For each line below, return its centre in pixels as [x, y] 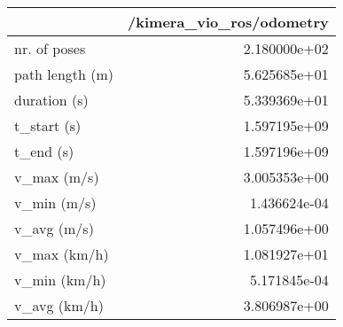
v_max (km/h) [62, 254]
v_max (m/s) [57, 177]
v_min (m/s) [55, 202]
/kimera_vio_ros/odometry [228, 22]
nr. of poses [50, 48]
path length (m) [64, 74]
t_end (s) [44, 151]
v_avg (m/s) [54, 228]
